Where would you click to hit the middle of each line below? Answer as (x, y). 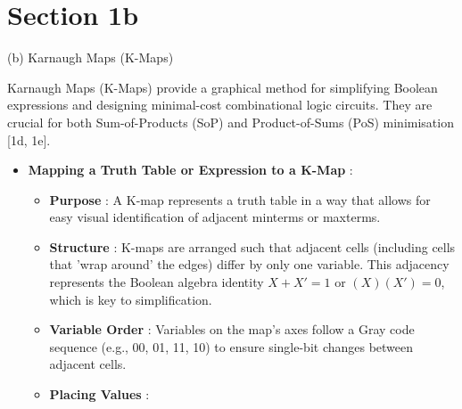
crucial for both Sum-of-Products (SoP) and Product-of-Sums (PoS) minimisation (231, 122)
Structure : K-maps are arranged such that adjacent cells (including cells (252, 246)
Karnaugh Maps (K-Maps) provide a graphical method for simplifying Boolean (223, 87)
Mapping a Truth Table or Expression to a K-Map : (190, 170)
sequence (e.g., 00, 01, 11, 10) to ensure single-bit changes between (231, 346)
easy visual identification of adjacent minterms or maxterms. (215, 217)
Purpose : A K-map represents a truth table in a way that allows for (240, 199)
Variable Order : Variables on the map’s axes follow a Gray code (232, 329)
